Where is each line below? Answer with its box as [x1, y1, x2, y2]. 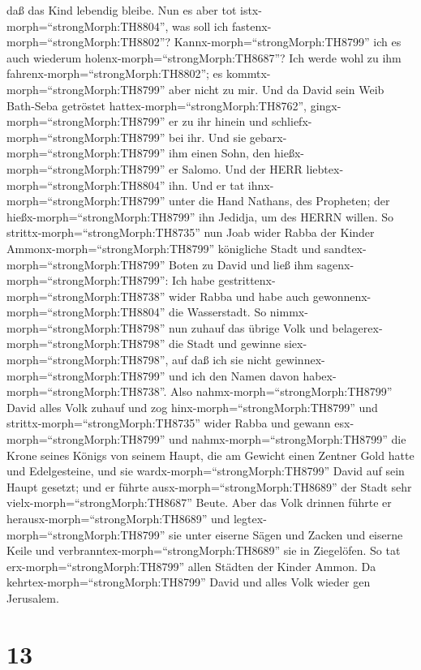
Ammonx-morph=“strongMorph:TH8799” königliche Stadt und [6, 239, 321, 256]
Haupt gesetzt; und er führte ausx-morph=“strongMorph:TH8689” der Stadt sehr [6, 478, 412, 495]
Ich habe [172, 272, 215, 289]
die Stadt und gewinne [169, 335, 281, 352]
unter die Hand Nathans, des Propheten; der [169, 192, 390, 209]
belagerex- [332, 319, 383, 336]
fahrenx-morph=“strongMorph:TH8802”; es [6, 65, 223, 82]
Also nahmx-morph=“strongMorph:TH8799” [170, 383, 393, 400]
